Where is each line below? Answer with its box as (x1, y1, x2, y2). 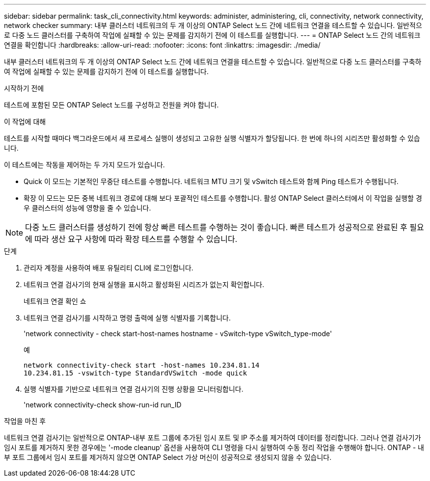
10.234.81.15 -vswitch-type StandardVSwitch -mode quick (24, 369, 247, 377)
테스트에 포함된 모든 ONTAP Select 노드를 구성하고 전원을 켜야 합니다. (4, 101, 219, 109)
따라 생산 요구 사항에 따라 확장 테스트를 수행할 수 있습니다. (34, 234, 238, 244)
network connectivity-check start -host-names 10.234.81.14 (24, 361, 260, 369)
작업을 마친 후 (4, 417, 46, 425)
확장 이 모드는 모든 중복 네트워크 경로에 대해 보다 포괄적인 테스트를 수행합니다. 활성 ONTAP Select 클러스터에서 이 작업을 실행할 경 (24, 194, 422, 202)
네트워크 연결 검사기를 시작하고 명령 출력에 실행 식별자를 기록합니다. (24, 314, 231, 322)
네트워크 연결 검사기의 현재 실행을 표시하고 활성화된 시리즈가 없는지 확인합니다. (24, 280, 265, 289)
